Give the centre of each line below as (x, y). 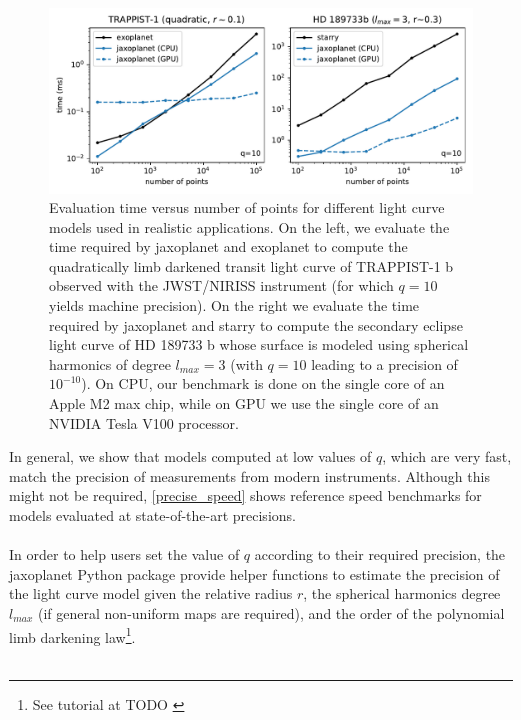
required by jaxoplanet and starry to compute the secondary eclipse (256, 324)
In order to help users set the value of (124, 554)
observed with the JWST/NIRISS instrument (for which (221, 285)
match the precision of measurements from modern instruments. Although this (249, 475)
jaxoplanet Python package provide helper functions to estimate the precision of (254, 573)
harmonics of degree (110, 363)
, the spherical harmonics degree (402, 593)
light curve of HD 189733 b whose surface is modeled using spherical (259, 344)
